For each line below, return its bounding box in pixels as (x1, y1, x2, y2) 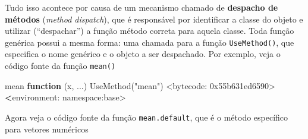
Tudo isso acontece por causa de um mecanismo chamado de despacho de (5, 1, 278, 13)
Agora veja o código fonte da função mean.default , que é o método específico (5, 110, 288, 123)
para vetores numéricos (5, 122, 89, 135)
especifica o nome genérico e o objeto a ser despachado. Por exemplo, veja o (5, 48, 281, 60)
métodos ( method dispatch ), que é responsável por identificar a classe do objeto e (5, 12, 303, 25)
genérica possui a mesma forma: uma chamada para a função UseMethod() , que (5, 36, 294, 48)
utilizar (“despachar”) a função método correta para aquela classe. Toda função (5, 24, 294, 37)
